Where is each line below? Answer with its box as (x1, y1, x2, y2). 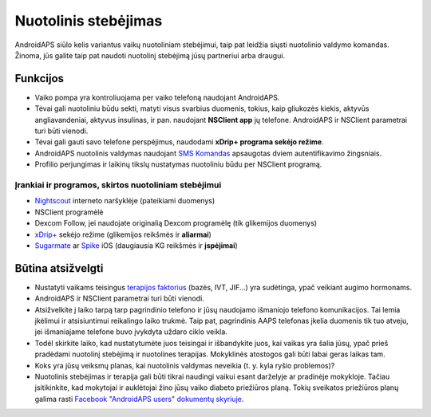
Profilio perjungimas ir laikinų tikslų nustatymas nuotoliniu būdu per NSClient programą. (34, 159, 322, 169)
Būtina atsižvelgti (14, 262, 104, 275)
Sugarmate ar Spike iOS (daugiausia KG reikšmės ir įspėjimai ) (34, 240, 239, 250)
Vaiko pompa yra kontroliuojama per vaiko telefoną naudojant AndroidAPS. (34, 92, 280, 102)
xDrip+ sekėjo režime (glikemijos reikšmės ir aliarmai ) (34, 230, 212, 239)
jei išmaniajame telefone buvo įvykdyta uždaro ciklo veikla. (34, 327, 227, 336)
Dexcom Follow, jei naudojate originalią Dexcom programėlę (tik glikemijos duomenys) (34, 218, 318, 228)
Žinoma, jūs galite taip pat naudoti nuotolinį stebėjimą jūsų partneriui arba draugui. (14, 50, 286, 60)
